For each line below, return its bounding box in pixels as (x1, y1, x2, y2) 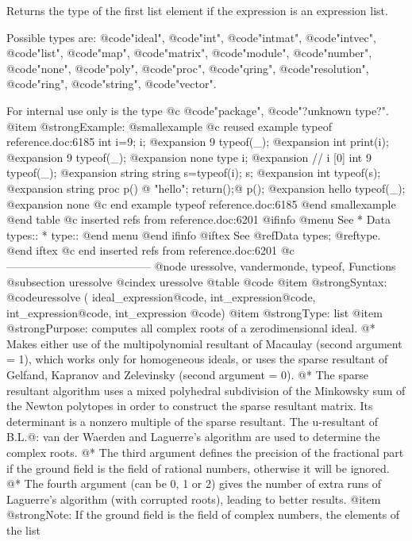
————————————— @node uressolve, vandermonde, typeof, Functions (6, 257, 396, 274)
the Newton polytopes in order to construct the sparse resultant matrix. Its (6, 397, 373, 414)
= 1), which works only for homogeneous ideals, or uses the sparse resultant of (6, 351, 388, 367)
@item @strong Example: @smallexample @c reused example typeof (6, 117, 333, 134)
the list (6, 522, 40, 538)
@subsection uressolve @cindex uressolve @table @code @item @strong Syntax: (6, 273, 387, 290)
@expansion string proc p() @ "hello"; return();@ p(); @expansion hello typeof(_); (6, 179, 406, 196)
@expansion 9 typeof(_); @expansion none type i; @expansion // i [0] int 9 (6, 148, 372, 165)
